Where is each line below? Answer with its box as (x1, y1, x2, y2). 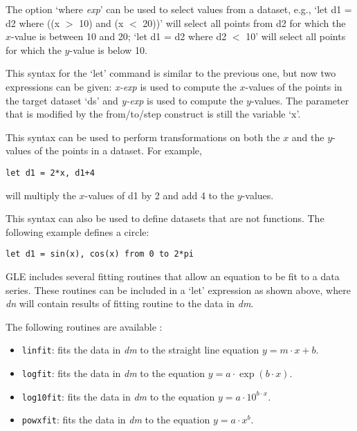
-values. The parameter (250, 93, 349, 107)
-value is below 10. (69, 42, 147, 57)
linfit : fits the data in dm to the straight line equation (21, 342, 259, 357)
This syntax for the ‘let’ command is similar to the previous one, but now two (6, 66, 336, 80)
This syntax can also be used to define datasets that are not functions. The (6, 211, 324, 226)
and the (291, 129, 324, 144)
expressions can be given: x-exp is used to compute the (6, 79, 237, 93)
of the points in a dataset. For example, (34, 143, 202, 158)
